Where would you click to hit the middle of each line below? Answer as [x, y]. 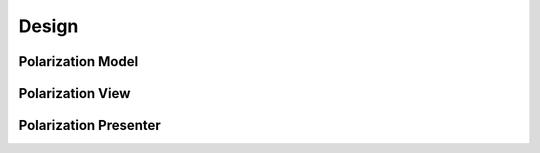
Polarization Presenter [90, 125]
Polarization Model [78, 61]
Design [48, 26]
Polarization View [74, 93]
